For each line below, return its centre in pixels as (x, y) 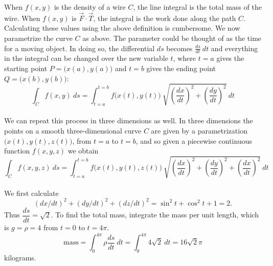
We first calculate (31, 193)
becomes (179, 48)
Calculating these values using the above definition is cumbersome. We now (122, 28)
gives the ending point (181, 68)
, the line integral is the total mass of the (197, 7)
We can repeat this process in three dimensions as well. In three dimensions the (129, 120)
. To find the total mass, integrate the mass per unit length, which (155, 215)
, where (185, 58)
